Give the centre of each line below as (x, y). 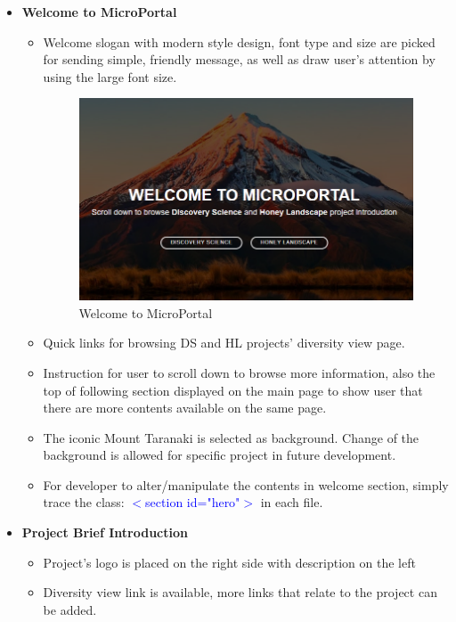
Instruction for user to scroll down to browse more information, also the (239, 372)
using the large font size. (110, 76)
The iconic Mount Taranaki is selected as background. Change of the (231, 437)
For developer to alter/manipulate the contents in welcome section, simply (246, 484)
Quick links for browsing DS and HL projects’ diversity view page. (224, 343)
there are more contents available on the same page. (185, 408)
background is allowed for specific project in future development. (220, 455)
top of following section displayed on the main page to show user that (233, 390)
